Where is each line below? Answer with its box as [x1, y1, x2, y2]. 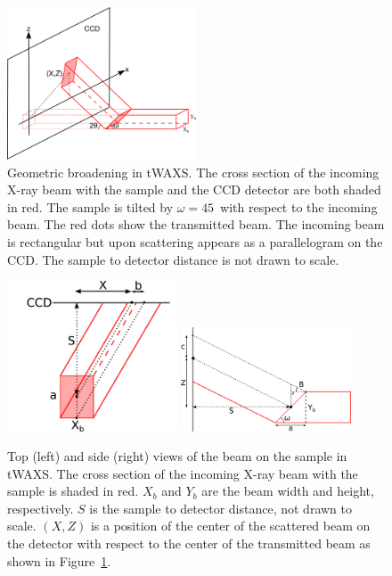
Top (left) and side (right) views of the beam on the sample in [7, 447, 347, 465]
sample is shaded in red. [7, 481, 139, 500]
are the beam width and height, [201, 481, 374, 500]
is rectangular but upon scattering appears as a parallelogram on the [7, 232, 383, 251]
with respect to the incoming [220, 197, 378, 216]
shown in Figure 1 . [7, 551, 111, 570]
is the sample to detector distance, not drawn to [89, 498, 352, 517]
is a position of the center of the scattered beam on [90, 516, 371, 535]
